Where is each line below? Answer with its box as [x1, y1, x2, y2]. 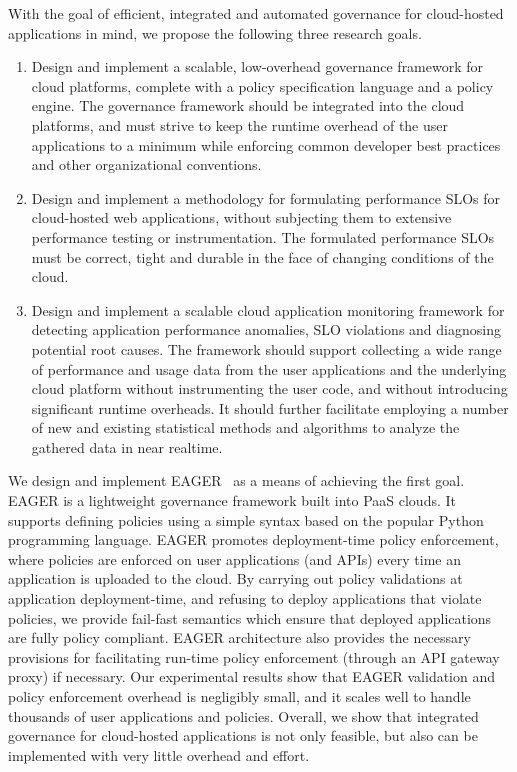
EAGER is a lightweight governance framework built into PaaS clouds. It [8, 490, 456, 511]
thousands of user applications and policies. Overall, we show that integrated [8, 705, 479, 726]
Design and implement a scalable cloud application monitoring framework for [31, 299, 505, 320]
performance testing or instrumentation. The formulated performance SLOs [31, 226, 495, 247]
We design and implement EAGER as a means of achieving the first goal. [8, 470, 465, 491]
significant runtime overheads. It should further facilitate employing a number [31, 397, 509, 418]
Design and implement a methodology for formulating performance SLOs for [31, 187, 501, 208]
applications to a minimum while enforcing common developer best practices [31, 134, 501, 155]
